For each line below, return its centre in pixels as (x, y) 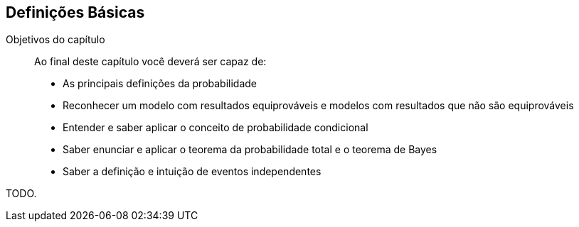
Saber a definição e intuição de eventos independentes (192, 172)
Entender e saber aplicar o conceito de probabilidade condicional (216, 128)
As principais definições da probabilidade (160, 84)
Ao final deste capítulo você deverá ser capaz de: (150, 62)
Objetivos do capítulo (55, 40)
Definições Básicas (75, 12)
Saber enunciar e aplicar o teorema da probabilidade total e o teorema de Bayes (250, 150)
